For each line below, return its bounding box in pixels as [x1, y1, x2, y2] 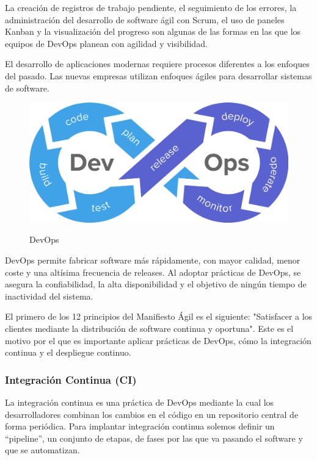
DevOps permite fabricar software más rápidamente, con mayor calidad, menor [5, 254, 301, 267]
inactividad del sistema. [5, 289, 93, 302]
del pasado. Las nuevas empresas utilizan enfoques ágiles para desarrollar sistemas [5, 69, 312, 82]
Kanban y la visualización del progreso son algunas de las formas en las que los [5, 25, 301, 38]
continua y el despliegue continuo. [5, 346, 131, 359]
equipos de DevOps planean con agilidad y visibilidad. [5, 37, 208, 49]
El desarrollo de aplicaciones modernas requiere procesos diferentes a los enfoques [5, 57, 310, 70]
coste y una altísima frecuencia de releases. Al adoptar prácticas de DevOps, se [5, 265, 301, 278]
